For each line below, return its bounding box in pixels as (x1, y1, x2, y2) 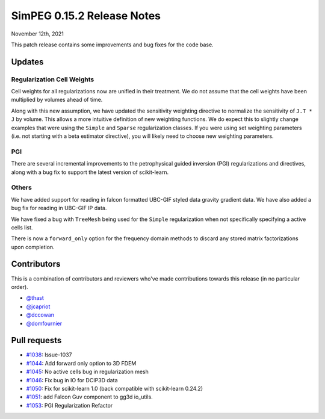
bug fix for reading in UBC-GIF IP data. (11, 205, 107, 212)
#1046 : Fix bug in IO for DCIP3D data (26, 376, 118, 383)
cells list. (11, 223, 33, 231)
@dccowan (26, 311, 54, 318)
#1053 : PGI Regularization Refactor (26, 402, 113, 409)
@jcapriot (26, 303, 51, 310)
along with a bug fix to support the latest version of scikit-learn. (11, 169, 169, 176)
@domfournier (26, 320, 63, 327)
